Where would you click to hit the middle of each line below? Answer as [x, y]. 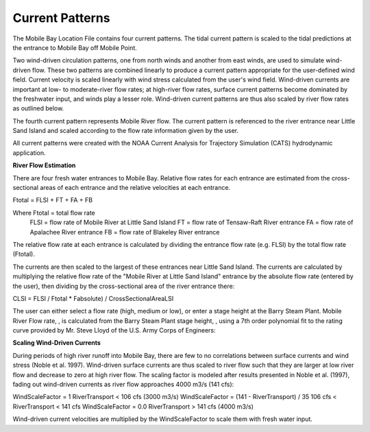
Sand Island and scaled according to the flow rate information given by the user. [126, 131]
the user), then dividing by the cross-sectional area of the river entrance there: [124, 286]
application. [29, 153]
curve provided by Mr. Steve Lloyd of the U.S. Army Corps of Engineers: [114, 331]
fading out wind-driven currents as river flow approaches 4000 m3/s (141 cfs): [123, 385]
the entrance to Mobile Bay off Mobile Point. [75, 47]
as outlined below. [38, 108]
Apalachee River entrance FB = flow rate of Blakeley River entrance [125, 232]
